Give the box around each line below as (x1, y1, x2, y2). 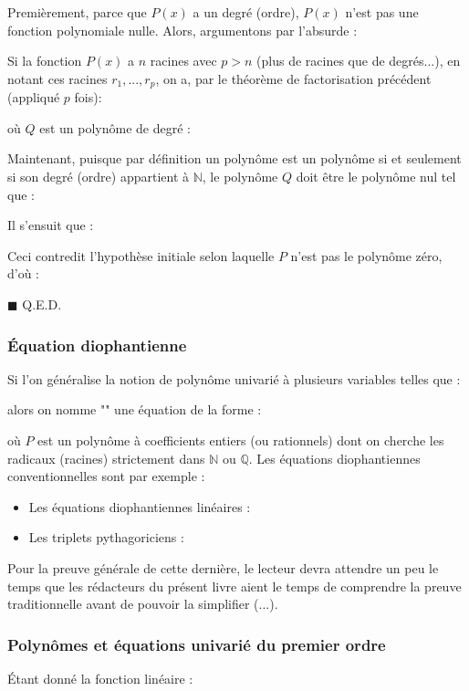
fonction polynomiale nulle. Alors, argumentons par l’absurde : (7, 20, 358, 39)
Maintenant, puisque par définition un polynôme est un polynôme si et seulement (7, 149, 462, 168)
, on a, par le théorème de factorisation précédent (155, 68, 432, 88)
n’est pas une (345, 3, 419, 21)
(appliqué (7, 88, 60, 107)
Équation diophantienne (7, 333, 187, 356)
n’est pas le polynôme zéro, (290, 246, 443, 265)
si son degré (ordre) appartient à (7, 167, 190, 186)
